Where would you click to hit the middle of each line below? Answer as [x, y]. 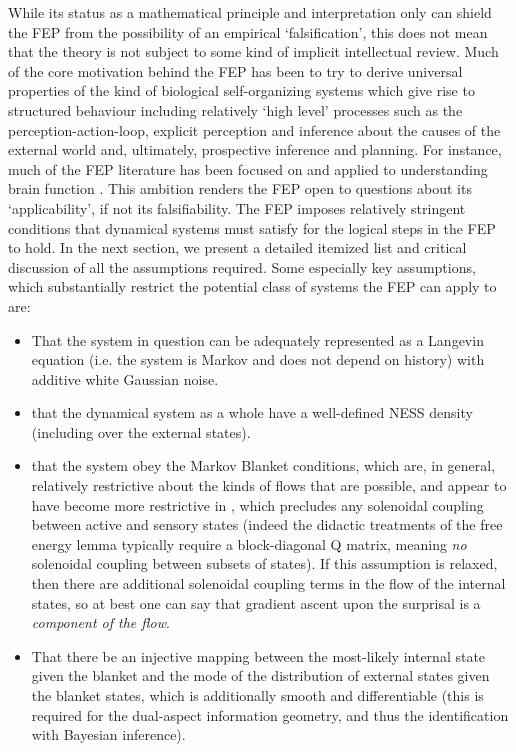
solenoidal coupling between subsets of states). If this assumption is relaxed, [264, 563]
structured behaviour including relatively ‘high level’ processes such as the [235, 109]
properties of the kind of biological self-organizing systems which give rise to [241, 90]
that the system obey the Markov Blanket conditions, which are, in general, [263, 465]
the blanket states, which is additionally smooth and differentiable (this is [257, 695]
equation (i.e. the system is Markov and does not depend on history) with [258, 359]
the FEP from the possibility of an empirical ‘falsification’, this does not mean [248, 31]
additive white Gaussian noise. [125, 378]
